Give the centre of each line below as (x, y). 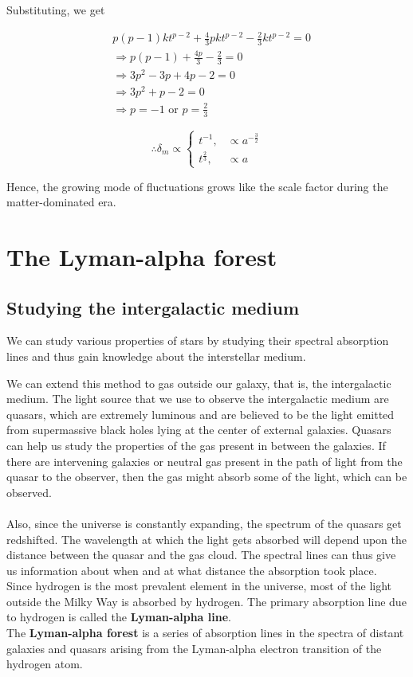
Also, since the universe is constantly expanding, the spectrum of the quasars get (204, 523)
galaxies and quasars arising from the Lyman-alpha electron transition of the (194, 648)
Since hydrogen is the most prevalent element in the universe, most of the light (199, 586)
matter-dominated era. (61, 202)
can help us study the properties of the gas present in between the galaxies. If (196, 445)
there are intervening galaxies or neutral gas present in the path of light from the (205, 461)
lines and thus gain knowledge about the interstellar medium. (156, 356)
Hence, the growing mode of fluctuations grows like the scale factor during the (197, 186)
